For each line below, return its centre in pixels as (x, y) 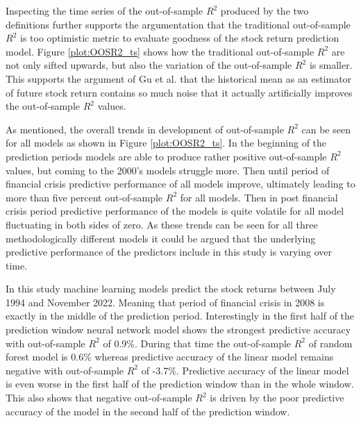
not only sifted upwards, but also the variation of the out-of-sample (149, 65)
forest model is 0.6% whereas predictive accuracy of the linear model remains (170, 357)
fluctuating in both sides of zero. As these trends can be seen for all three (162, 224)
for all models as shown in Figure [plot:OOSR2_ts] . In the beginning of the (166, 143)
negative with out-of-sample (65, 370)
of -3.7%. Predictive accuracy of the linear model (245, 370)
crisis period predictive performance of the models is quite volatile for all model (175, 211)
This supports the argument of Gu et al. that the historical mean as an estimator (179, 78)
